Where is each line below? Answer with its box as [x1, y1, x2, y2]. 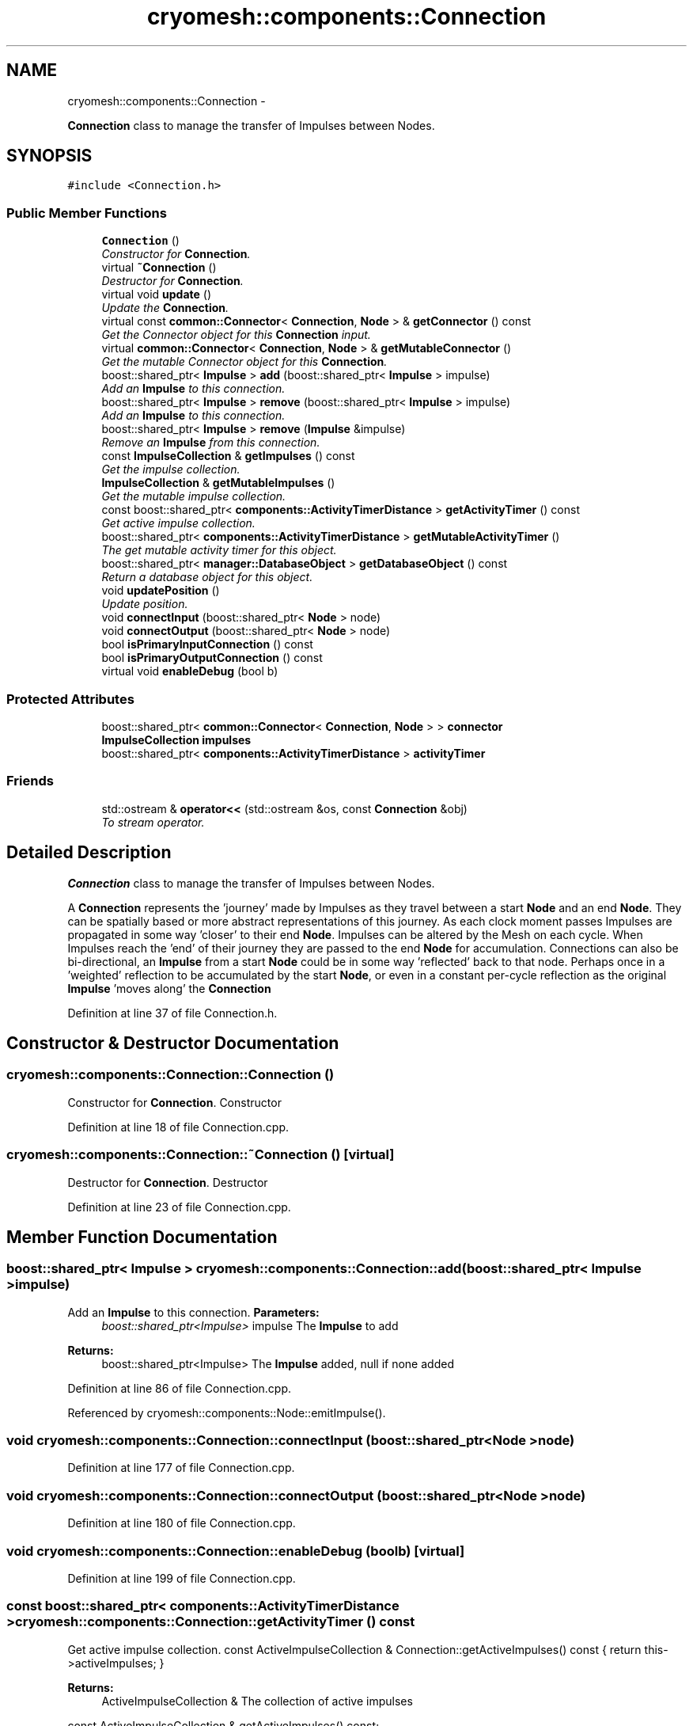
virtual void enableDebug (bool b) [101, 664, 278, 679]
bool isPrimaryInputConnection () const [101, 637, 313, 652]
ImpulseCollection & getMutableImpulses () [101, 476, 335, 490]
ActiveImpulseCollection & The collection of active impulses [101, 1694, 413, 1708]
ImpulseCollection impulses [101, 732, 252, 747]
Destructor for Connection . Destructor [67, 1175, 268, 1189]
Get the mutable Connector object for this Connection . [101, 355, 388, 369]
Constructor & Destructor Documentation [6, 1032, 339, 1053]
